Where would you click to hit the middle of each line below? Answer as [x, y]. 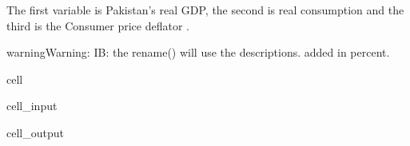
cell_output [35, 132]
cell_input [32, 106]
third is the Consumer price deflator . [98, 25]
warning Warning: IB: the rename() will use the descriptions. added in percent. [198, 52]
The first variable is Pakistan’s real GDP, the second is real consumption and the [205, 10]
